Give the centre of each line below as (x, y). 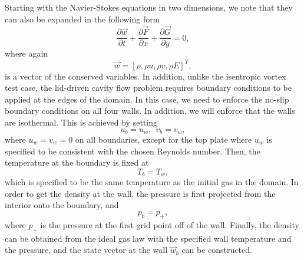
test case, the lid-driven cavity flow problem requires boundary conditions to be (148, 88)
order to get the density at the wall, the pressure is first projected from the (140, 193)
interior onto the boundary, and (62, 205)
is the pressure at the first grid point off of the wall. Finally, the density (170, 224)
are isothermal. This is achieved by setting (81, 122)
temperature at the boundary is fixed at (77, 162)
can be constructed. (217, 250)
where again (27, 53)
